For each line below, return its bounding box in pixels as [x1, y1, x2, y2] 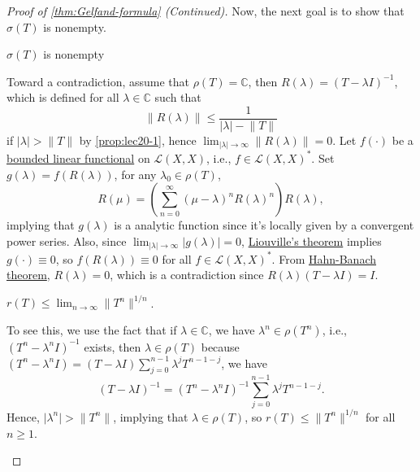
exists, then [84, 338, 141, 355]
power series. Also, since [6, 232, 127, 249]
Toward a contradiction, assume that [6, 72, 190, 90]
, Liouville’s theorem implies [241, 232, 382, 249]
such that [154, 89, 201, 106]
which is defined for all [6, 89, 119, 106]
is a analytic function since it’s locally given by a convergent [114, 216, 414, 234]
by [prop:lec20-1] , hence [79, 132, 197, 149]
